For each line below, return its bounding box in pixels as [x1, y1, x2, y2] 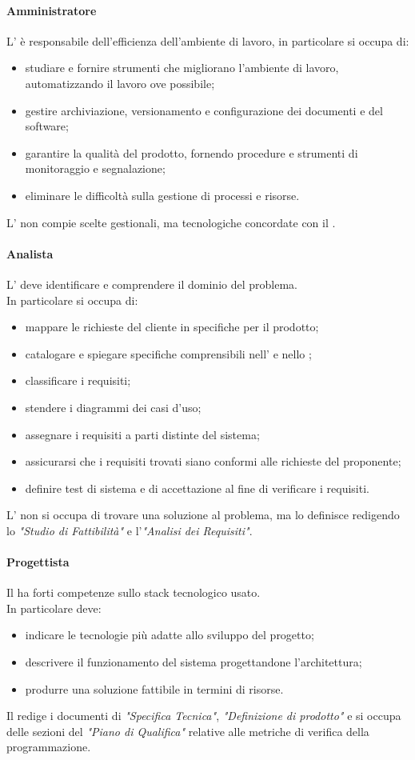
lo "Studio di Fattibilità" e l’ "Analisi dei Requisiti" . [6, 522, 253, 538]
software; [25, 118, 69, 134]
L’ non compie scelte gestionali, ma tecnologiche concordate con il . [6, 214, 336, 230]
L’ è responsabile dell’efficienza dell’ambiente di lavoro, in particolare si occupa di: [6, 32, 409, 49]
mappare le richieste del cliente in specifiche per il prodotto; [25, 318, 319, 335]
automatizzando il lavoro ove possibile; [25, 74, 215, 91]
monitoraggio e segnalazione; [25, 160, 166, 177]
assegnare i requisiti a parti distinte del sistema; [25, 426, 260, 442]
